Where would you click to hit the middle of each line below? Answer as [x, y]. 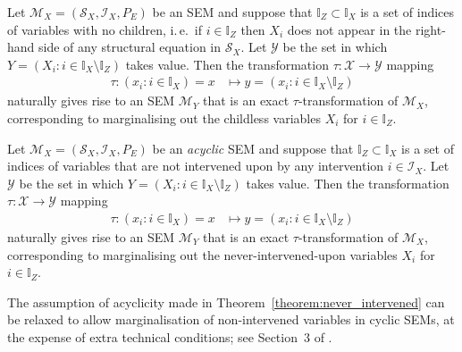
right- [430, 29]
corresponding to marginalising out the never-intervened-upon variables [202, 254]
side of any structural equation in [130, 47]
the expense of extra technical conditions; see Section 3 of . [170, 336]
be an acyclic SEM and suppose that [253, 148]
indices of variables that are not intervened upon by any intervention [196, 166]
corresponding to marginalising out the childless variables [164, 118]
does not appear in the [349, 29]
